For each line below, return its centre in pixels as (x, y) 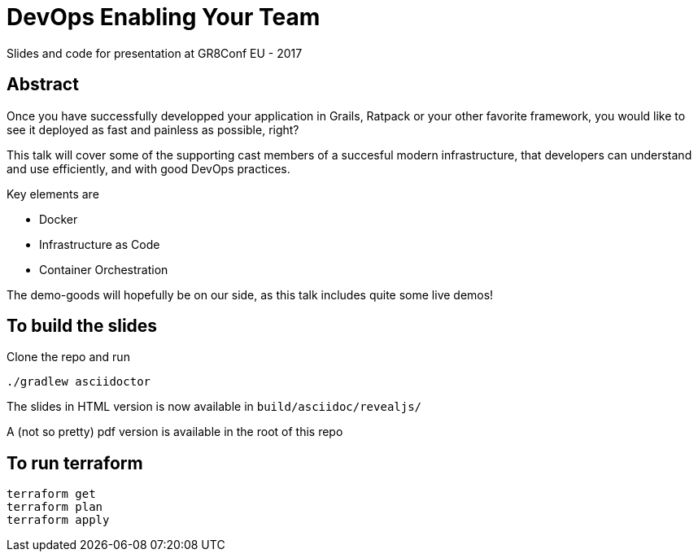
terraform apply (58, 520)
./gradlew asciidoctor (79, 382)
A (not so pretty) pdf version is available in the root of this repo (175, 432)
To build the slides (82, 326)
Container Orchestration (104, 269)
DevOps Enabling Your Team (164, 17)
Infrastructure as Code (100, 244)
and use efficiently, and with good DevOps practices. (148, 168)
